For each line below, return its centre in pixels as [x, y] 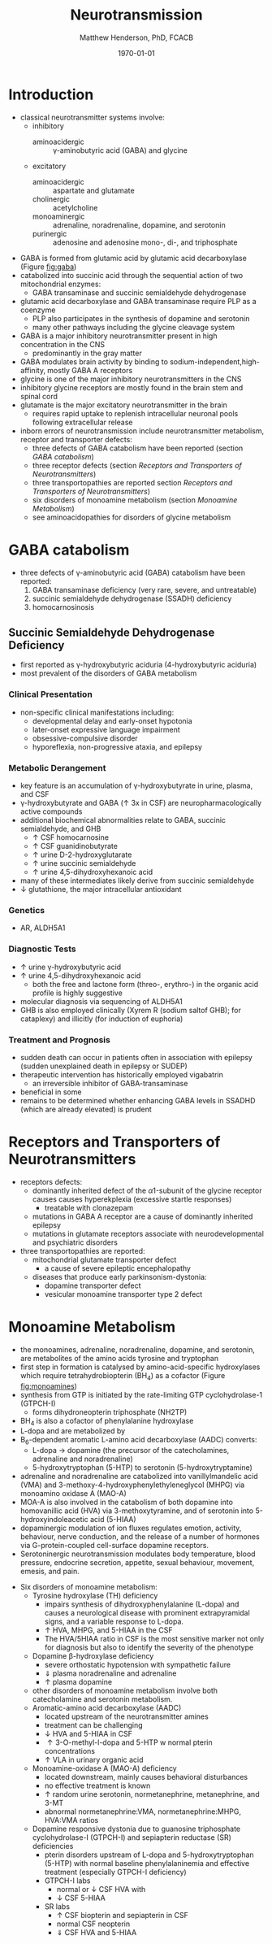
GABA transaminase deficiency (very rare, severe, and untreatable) [145, 589]
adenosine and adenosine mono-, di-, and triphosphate [145, 242]
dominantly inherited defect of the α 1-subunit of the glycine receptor [147, 1190]
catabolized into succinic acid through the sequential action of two [132, 275]
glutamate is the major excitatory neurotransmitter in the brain [123, 405]
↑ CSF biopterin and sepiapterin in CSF [123, 1916]
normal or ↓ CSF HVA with [101, 1890]
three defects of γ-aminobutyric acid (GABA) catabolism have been [133, 572]
